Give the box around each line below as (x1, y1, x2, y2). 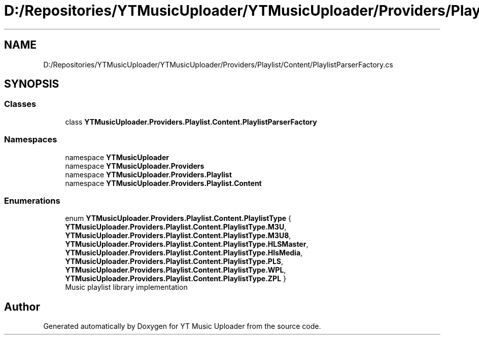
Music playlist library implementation (65, 283, 188, 292)
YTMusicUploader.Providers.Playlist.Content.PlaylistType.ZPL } (65, 274, 287, 283)
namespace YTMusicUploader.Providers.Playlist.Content (65, 178, 262, 187)
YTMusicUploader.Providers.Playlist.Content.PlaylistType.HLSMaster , (65, 240, 309, 249)
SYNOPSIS (4, 78, 59, 91)
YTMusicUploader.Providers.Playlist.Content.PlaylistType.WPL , (65, 266, 286, 275)
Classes (4, 99, 37, 109)
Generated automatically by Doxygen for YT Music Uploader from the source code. (43, 322, 321, 331)
